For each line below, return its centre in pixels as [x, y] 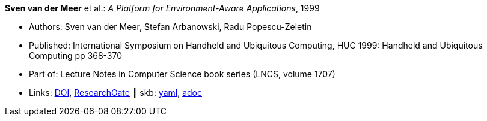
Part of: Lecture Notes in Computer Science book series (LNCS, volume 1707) [182, 74]
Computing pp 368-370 [76, 55]
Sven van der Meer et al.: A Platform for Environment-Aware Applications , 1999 [162, 8]
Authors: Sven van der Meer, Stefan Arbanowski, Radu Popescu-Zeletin [170, 27]
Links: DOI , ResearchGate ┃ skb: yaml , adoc [115, 93]
